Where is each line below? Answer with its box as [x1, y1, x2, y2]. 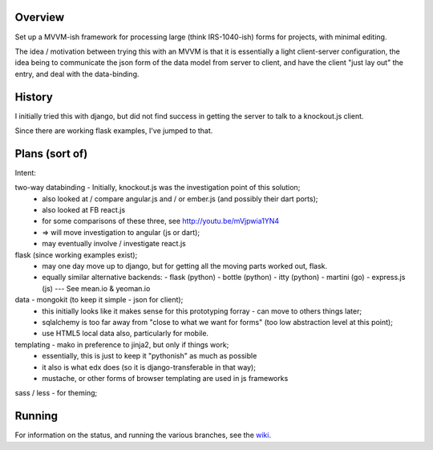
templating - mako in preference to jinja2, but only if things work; [14, 339, 229, 349]
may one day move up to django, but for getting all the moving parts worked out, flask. [42, 261, 328, 271]
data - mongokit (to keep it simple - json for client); [14, 295, 184, 305]
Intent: [14, 168, 36, 177]
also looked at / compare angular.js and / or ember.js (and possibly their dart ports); [42, 193, 318, 204]
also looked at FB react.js [42, 205, 126, 215]
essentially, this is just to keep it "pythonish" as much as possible [42, 351, 257, 361]
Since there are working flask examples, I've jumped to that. [14, 125, 213, 136]
